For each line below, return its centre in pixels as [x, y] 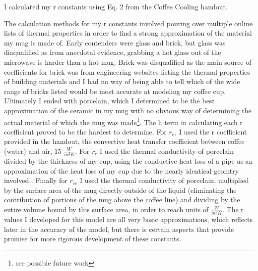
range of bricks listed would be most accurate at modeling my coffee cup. [115, 91]
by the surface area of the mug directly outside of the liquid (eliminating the [120, 190]
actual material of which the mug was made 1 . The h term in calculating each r [123, 121]
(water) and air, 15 [33, 151]
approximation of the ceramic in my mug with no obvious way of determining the [128, 110]
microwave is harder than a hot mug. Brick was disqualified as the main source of [128, 62]
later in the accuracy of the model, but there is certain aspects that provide [119, 229]
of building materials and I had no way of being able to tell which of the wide [122, 81]
